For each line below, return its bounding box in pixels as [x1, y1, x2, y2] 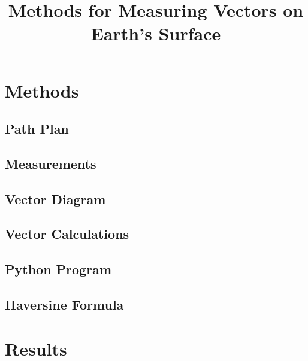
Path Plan [5, 119, 69, 138]
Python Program [5, 260, 112, 278]
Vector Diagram [5, 189, 106, 208]
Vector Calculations [5, 225, 129, 243]
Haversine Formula [5, 295, 124, 314]
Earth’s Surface [90, 21, 221, 45]
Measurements [5, 154, 96, 172]
